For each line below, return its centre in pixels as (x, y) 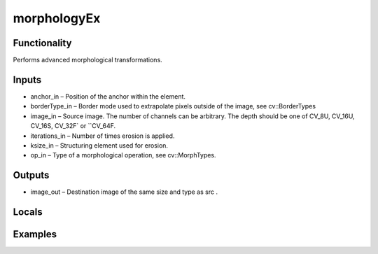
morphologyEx (57, 18)
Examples (35, 234)
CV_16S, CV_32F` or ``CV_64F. (73, 126)
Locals (28, 212)
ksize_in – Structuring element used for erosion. (99, 145)
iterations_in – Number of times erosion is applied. (103, 136)
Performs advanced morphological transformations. (87, 60)
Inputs (27, 79)
